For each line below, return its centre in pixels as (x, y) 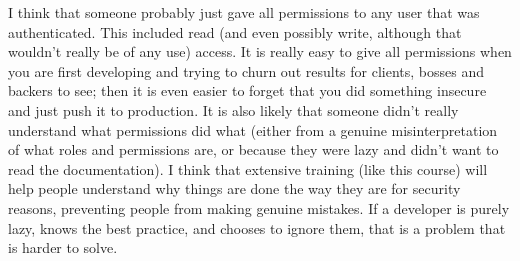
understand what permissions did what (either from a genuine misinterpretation (253, 129)
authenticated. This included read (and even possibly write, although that (235, 31)
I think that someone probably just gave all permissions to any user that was (244, 12)
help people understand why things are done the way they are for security (234, 188)
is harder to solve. (63, 247)
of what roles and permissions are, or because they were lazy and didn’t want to (253, 149)
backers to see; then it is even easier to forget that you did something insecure (247, 90)
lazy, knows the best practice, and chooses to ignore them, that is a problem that (257, 227)
